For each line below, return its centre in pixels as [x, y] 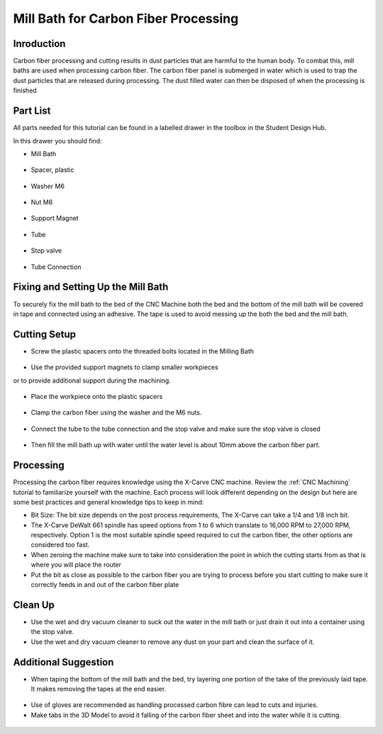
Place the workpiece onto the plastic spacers [97, 397]
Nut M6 [42, 202]
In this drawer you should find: [57, 141]
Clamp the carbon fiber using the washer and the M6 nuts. [116, 412]
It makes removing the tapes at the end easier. [99, 689]
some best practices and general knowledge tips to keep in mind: [109, 502]
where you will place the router [76, 565]
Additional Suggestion [63, 662]
